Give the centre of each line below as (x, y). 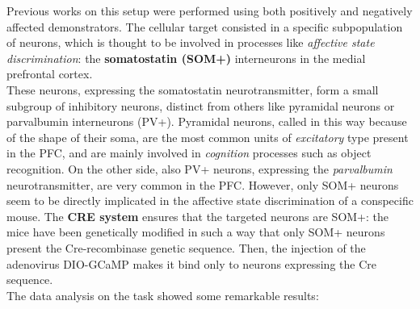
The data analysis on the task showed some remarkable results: (163, 295)
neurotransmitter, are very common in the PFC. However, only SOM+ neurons (203, 184)
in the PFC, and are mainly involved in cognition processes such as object (189, 153)
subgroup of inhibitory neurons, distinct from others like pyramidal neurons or (201, 105)
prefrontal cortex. (50, 74)
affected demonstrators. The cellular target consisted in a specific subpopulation (205, 26)
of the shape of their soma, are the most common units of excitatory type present (208, 137)
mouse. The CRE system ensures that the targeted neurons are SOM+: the (198, 216)
